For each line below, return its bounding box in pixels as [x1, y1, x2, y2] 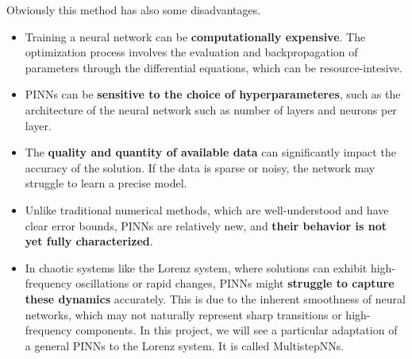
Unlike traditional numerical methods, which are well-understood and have [25, 201, 389, 218]
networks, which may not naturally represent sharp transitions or [25, 306, 342, 322]
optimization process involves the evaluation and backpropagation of [25, 44, 358, 60]
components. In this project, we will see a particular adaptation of [75, 322, 398, 338]
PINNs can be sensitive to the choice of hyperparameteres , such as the [25, 86, 401, 102]
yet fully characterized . [25, 233, 153, 249]
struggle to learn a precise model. [25, 175, 187, 191]
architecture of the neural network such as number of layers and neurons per [25, 101, 397, 118]
